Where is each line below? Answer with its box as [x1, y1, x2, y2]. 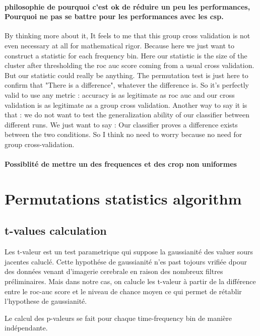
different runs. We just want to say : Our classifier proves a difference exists [5, 119, 238, 129]
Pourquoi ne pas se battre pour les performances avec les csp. [5, 11, 224, 22]
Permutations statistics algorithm [5, 188, 242, 209]
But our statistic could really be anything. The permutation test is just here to [5, 70, 248, 80]
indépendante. [5, 322, 48, 333]
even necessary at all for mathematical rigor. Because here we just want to [5, 40, 235, 50]
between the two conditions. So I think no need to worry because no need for [5, 129, 242, 140]
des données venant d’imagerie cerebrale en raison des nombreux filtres [5, 266, 223, 277]
